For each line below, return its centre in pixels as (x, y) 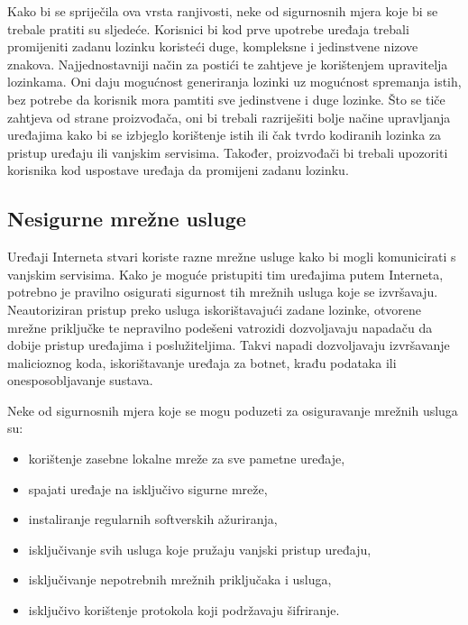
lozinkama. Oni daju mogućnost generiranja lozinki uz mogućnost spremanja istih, (234, 82)
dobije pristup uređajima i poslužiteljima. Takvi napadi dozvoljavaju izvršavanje (229, 345)
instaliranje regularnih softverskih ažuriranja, (153, 519)
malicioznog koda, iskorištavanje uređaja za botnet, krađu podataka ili (202, 362)
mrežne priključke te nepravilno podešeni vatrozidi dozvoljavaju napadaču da (220, 327)
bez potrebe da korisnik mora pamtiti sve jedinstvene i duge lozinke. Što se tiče (226, 99)
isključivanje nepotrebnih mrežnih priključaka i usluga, (180, 579)
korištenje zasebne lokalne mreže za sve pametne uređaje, (187, 459)
